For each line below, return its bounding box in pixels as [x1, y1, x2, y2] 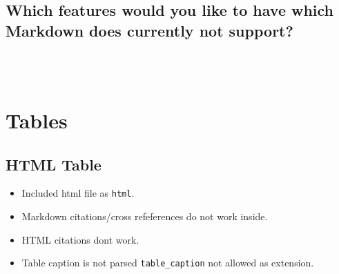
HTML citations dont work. [21, 232, 139, 246]
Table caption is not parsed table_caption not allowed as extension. [21, 255, 314, 270]
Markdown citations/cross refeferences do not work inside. [21, 209, 268, 224]
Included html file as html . [21, 186, 135, 200]
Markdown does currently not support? [6, 19, 293, 41]
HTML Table [6, 153, 101, 175]
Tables [6, 106, 68, 134]
